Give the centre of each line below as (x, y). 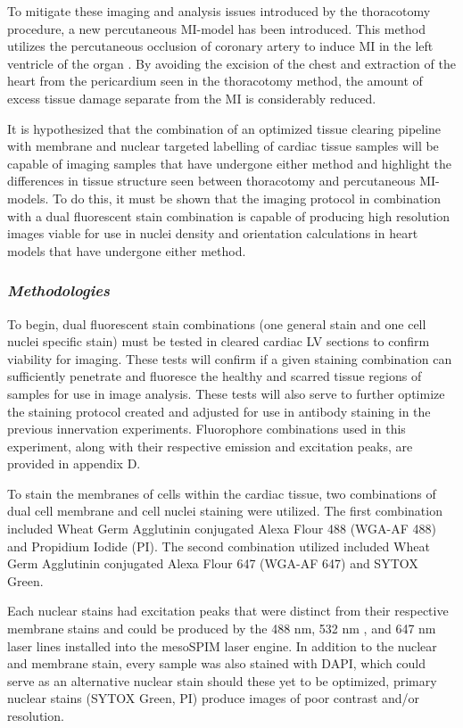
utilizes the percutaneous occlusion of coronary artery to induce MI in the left (220, 46)
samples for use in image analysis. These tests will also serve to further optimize (226, 393)
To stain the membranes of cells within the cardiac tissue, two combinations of (222, 493)
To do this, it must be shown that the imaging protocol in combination (247, 198)
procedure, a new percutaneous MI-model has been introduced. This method (217, 28)
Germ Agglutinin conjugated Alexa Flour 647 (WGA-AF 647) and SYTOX (213, 563)
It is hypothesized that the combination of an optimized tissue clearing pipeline (224, 128)
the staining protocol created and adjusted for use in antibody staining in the (219, 411)
